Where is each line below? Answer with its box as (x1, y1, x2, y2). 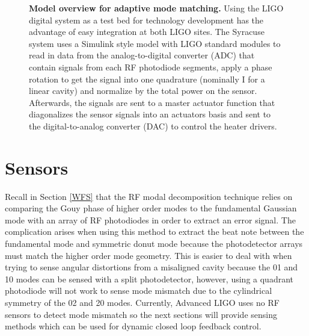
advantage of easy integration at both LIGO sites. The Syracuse (29, 25, 265, 38)
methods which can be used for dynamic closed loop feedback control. (5, 320, 262, 332)
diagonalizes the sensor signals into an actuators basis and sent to (29, 108, 271, 120)
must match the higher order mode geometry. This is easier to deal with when (5, 249, 292, 261)
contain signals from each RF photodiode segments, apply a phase (29, 60, 272, 73)
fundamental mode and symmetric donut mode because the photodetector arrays (5, 237, 303, 250)
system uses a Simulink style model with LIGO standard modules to (29, 37, 281, 49)
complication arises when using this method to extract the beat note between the (5, 225, 304, 238)
